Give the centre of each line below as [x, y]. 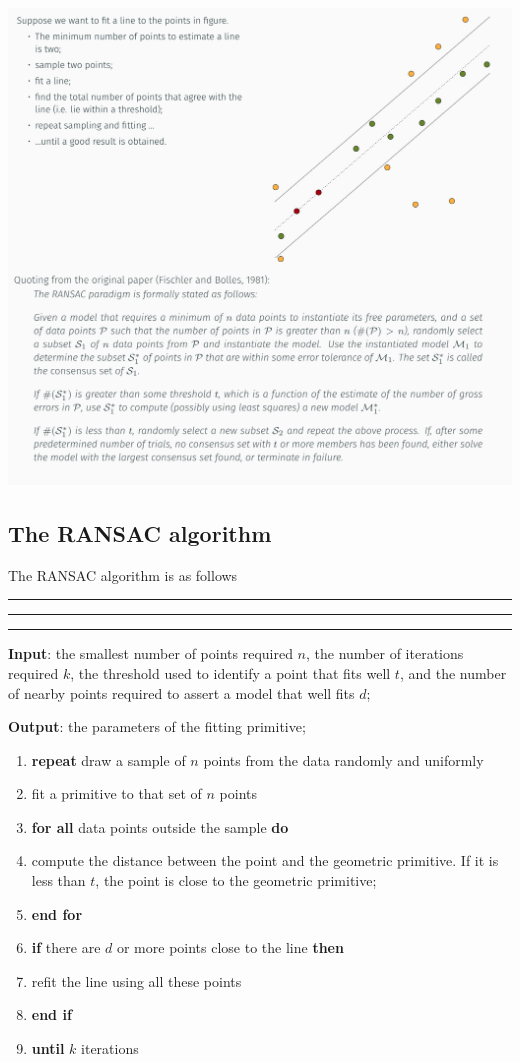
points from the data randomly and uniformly [343, 759]
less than [58, 880]
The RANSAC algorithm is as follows [123, 574]
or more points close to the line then [230, 947]
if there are [66, 947]
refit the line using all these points [136, 980]
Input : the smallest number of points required [150, 653]
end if [51, 1014]
